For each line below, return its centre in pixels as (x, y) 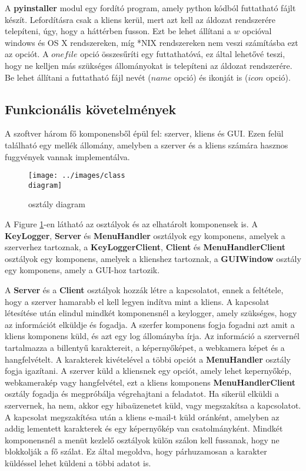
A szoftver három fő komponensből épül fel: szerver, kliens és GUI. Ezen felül (144, 133)
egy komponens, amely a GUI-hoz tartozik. (82, 270)
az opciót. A (27, 54)
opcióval (257, 31)
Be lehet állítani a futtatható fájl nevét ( (78, 77)
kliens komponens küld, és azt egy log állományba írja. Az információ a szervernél (152, 336)
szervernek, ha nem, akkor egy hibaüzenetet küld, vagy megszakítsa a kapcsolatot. (153, 405)
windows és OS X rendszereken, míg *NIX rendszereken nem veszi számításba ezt (152, 42)
